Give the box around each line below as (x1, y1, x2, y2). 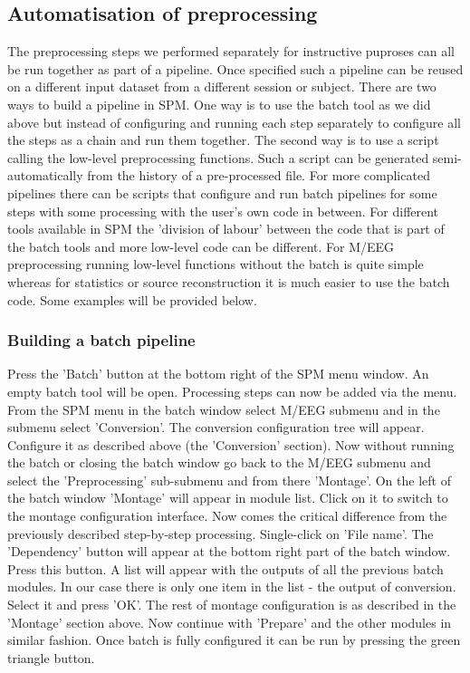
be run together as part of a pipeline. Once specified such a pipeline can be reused (7, 59, 464, 78)
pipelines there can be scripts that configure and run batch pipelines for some (7, 183, 437, 202)
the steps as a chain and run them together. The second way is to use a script (7, 130, 439, 149)
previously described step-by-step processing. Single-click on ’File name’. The (7, 524, 434, 543)
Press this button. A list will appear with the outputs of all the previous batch (7, 559, 444, 578)
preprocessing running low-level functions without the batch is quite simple (7, 255, 424, 274)
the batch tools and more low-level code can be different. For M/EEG (7, 236, 395, 255)
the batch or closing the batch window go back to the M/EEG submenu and (7, 453, 431, 472)
